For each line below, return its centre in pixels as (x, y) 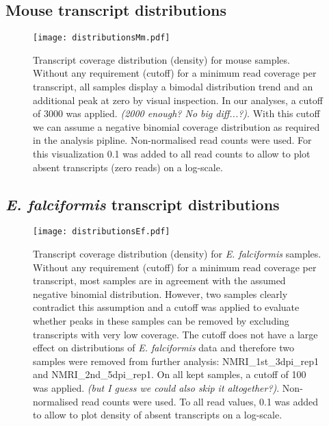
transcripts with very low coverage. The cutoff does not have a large (175, 334)
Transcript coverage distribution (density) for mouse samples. (161, 59)
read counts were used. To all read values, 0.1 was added (200, 401)
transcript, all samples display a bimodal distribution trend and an (173, 87)
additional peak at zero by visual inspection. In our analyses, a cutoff (178, 100)
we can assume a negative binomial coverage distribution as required (176, 126)
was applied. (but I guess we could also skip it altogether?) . (156, 388)
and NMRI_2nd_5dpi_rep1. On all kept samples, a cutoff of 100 (170, 374)
